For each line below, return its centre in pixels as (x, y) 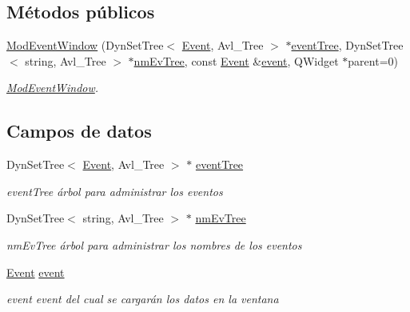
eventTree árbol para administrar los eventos (115, 191)
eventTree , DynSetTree (347, 45)
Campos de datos (79, 131)
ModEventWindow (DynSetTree (85, 45)
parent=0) (373, 60)
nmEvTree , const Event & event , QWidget (236, 60)
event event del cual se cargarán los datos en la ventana (143, 299)
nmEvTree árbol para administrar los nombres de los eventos (154, 244)
